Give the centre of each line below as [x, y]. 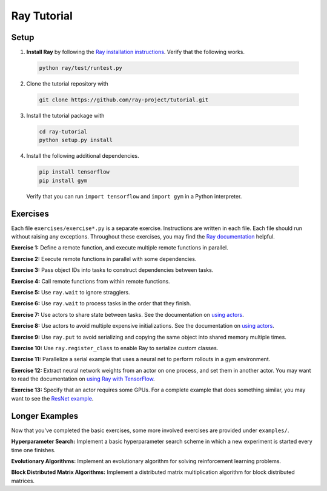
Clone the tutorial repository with [67, 84]
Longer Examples [45, 416]
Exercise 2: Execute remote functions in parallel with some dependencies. [104, 259]
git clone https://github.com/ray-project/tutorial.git [124, 100]
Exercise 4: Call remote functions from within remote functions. [91, 281]
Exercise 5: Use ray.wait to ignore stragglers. [71, 292]
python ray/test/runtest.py [81, 68]
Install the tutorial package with [65, 116]
